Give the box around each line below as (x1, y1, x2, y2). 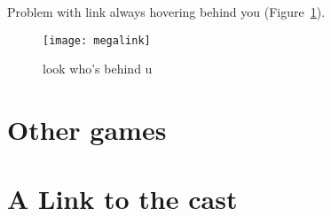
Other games (7, 112, 167, 148)
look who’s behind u (43, 59, 153, 78)
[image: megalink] (43, 34, 151, 47)
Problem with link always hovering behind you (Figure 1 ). (7, 3, 326, 20)
